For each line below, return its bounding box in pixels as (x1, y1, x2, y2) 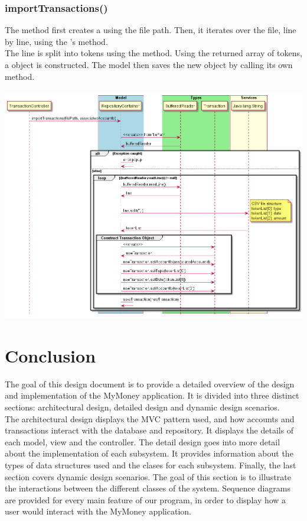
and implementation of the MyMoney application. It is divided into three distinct (5, 389, 299, 402)
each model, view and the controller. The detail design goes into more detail (5, 435, 280, 448)
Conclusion (5, 343, 96, 367)
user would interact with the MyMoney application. (5, 505, 191, 517)
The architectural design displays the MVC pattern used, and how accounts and (5, 412, 295, 425)
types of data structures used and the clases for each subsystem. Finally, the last (5, 459, 296, 471)
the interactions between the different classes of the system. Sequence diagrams (5, 482, 290, 494)
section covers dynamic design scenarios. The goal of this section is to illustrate (5, 470, 291, 483)
